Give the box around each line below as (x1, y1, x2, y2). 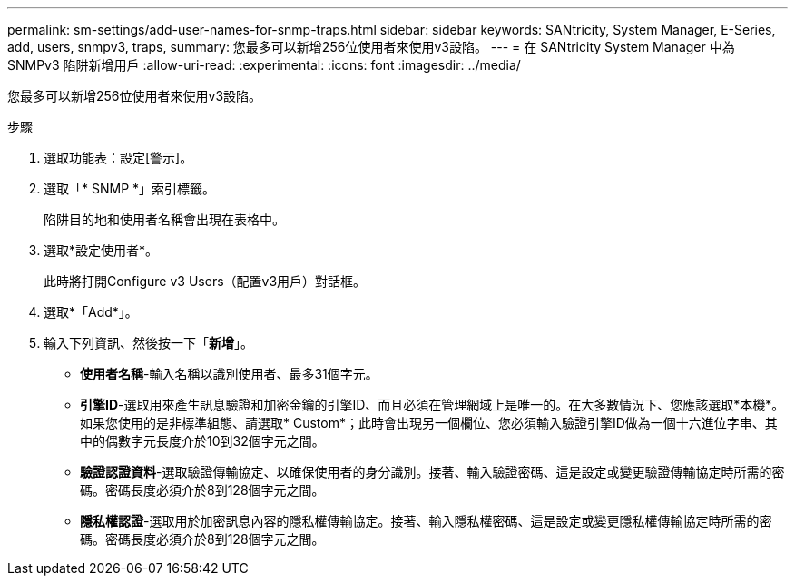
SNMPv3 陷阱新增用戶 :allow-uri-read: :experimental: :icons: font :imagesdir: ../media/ (7, 57, 521, 73)
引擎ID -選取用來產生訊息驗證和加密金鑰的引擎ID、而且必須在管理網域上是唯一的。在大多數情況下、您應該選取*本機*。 (80, 397, 785, 412)
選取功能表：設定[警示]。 (44, 150, 193, 165)
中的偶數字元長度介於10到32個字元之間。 (80, 433, 325, 449)
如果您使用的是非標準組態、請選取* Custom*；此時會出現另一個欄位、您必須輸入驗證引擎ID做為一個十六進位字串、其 (80, 415, 778, 430)
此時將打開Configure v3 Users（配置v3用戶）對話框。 (44, 273, 367, 289)
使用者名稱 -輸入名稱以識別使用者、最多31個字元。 (80, 366, 378, 381)
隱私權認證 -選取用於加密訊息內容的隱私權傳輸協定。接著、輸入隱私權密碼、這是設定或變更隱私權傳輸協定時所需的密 (80, 513, 772, 529)
